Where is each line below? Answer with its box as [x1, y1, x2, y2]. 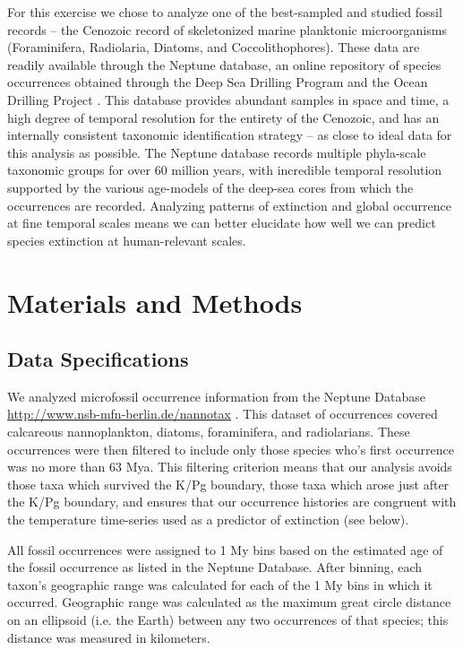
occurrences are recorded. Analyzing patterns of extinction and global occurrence [7, 195, 451, 214]
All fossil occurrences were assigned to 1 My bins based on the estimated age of [7, 540, 443, 559]
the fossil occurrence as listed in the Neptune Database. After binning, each [7, 558, 423, 576]
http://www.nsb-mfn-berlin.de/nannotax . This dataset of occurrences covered [7, 404, 438, 423]
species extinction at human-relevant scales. [7, 230, 246, 249]
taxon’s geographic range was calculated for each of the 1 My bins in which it [7, 575, 433, 594]
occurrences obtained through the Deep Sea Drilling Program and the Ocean [7, 73, 428, 91]
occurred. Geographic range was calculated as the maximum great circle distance [7, 593, 451, 611]
